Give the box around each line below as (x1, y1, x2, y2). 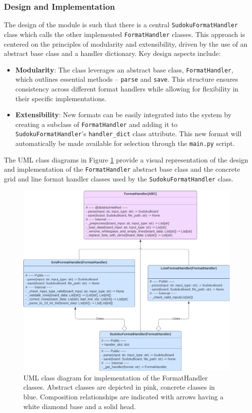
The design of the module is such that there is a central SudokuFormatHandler (4, 19, 238, 30)
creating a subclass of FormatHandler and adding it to (15, 119, 178, 129)
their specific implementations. (15, 93, 107, 103)
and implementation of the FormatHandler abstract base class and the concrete (4, 164, 240, 174)
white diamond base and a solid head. (23, 401, 136, 411)
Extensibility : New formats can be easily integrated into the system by (15, 109, 232, 120)
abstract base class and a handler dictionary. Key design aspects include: (4, 48, 221, 58)
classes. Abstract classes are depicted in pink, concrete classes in (23, 382, 215, 392)
